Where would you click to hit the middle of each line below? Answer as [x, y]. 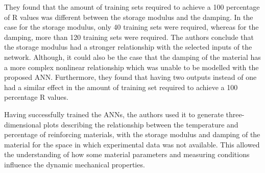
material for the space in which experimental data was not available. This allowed [132, 144]
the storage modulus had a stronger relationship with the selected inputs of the [128, 47]
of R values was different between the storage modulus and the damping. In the [129, 17]
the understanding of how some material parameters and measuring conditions [127, 154]
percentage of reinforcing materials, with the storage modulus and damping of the [132, 134]
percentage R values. [36, 97]
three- [235, 114]
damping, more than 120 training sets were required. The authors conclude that [129, 37]
